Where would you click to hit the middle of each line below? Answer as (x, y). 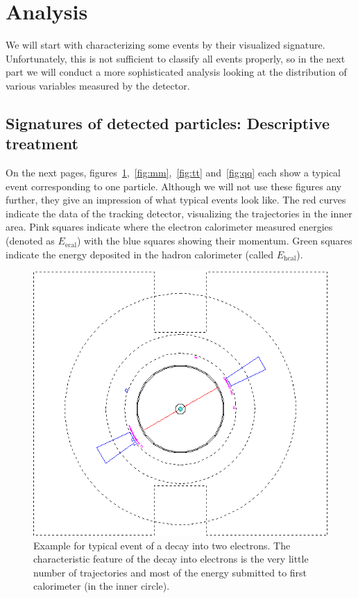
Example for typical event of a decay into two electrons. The (162, 545)
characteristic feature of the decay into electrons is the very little (171, 559)
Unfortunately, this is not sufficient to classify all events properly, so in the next (176, 58)
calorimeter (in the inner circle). (102, 586)
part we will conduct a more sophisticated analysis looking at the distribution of (176, 72)
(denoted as (30, 241)
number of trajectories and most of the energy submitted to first (170, 572)
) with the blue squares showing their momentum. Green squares (215, 241)
